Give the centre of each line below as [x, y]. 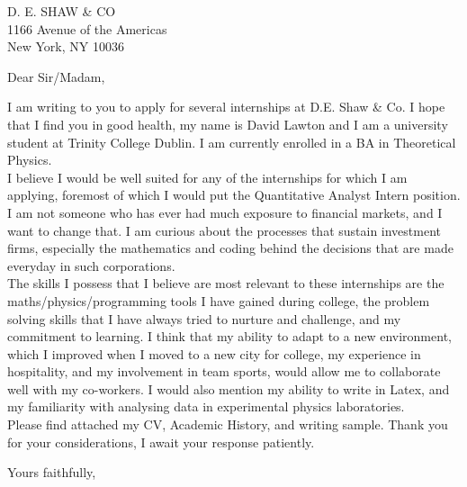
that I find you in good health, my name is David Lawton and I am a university [228, 124]
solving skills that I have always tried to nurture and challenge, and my [204, 318]
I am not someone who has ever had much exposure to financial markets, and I [225, 212]
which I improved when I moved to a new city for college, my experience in [214, 353]
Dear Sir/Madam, [56, 76]
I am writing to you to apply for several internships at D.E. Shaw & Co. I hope [226, 107]
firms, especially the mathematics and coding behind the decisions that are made [230, 248]
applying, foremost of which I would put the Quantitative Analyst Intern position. [234, 195]
